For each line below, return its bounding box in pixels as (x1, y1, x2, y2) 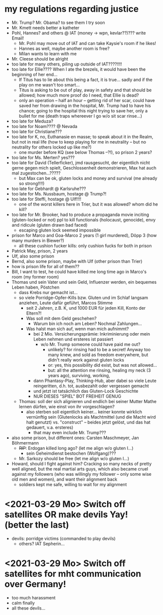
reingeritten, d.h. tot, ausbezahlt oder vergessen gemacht (33, 382, 149, 389)
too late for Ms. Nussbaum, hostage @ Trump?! (11, 191, 107, 196)
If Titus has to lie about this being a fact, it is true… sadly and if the (18, 77, 153, 83)
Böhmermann (11, 440, 39, 445)
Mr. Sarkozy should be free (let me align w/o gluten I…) (18, 455, 129, 461)
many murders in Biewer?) (11, 237, 64, 243)
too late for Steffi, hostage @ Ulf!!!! (11, 196, 81, 202)
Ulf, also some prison (11, 253, 54, 259)
